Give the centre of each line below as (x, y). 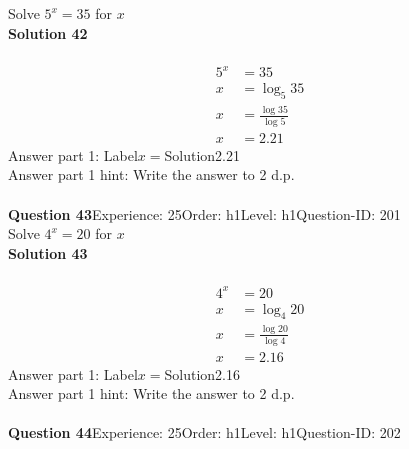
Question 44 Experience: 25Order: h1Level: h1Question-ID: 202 (204, 432)
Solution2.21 (202, 154)
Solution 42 (48, 32)
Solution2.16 (202, 373)
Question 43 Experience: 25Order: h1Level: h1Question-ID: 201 (204, 213)
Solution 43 (48, 252)
